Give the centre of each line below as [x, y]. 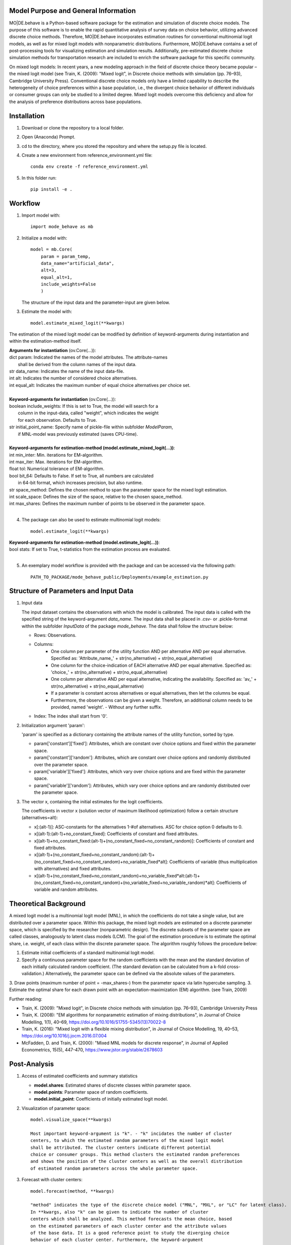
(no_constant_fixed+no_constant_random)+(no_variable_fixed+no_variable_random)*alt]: [125, 882]
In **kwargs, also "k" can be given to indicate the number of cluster [119, 1212]
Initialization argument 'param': [53, 725]
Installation [27, 116]
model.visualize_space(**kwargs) [71, 1120]
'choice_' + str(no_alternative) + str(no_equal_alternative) [109, 672]
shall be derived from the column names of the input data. [77, 364]
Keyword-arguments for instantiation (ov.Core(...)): [63, 399]
